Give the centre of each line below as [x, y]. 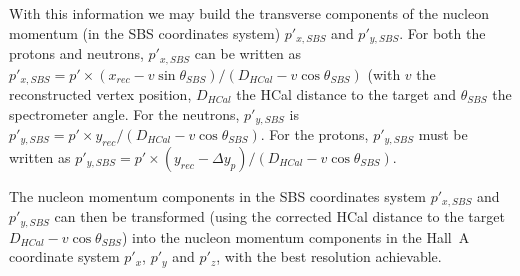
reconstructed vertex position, [100, 93]
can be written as [248, 53]
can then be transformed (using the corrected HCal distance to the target [279, 216]
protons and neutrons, [76, 53]
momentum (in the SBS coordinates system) [145, 32]
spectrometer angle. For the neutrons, [124, 113]
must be [443, 134]
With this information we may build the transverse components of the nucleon [249, 13]
